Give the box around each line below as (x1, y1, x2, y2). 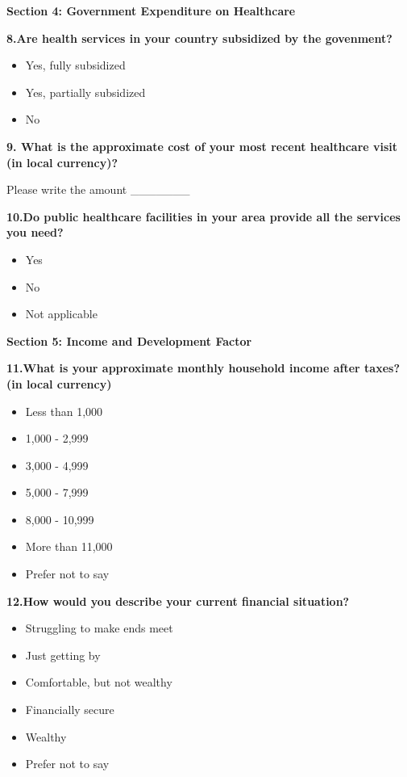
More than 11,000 (25, 538, 113, 555)
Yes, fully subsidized (25, 57, 126, 73)
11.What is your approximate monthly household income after (6, 359, 360, 376)
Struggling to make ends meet (25, 619, 173, 636)
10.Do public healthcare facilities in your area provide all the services (6, 208, 401, 225)
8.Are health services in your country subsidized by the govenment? (6, 29, 392, 46)
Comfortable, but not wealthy (25, 674, 172, 691)
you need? (6, 224, 64, 241)
